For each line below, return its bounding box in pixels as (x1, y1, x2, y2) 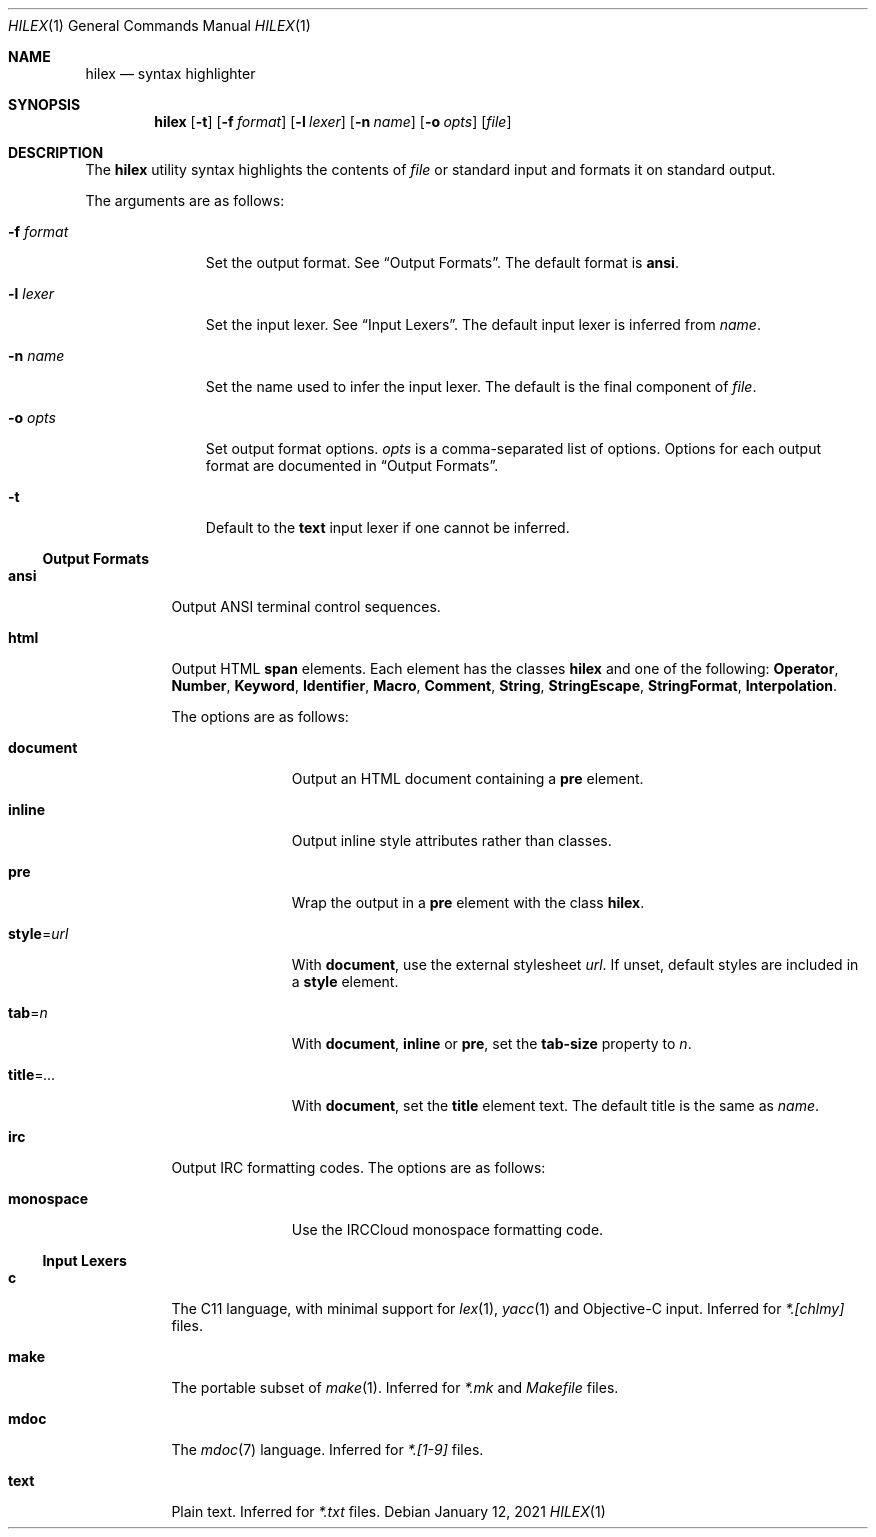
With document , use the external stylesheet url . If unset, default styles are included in (291, 956, 859, 973)
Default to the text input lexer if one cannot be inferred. (205, 519, 570, 536)
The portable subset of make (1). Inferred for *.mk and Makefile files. (171, 1379, 619, 1396)
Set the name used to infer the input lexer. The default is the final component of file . (205, 378, 757, 395)
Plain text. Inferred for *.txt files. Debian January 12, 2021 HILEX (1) (171, 1503, 606, 1520)
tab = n (8, 1004, 48, 1021)
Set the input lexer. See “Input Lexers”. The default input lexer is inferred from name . (205, 316, 761, 333)
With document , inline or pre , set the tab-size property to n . (291, 1035, 692, 1052)
